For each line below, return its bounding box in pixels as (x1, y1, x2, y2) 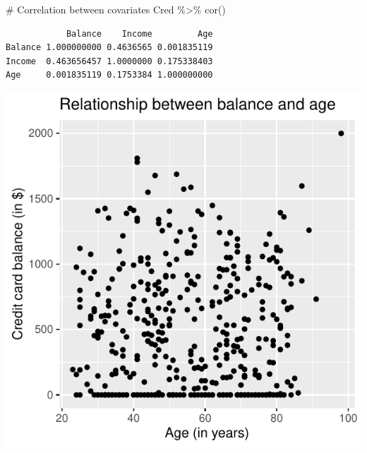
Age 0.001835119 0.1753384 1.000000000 (6, 70, 213, 80)
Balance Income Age (66, 28, 213, 39)
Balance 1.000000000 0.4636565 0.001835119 (6, 42, 213, 53)
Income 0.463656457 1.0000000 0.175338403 (6, 56, 213, 66)
